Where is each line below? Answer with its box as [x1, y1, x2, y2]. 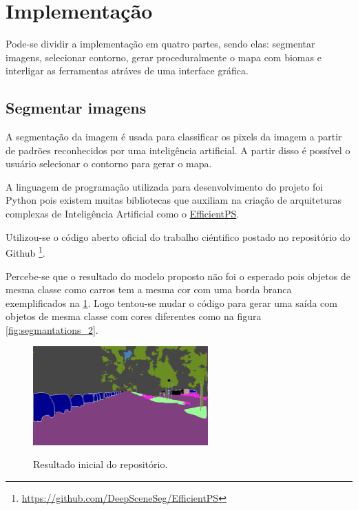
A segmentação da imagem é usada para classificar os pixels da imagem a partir [6, 129, 342, 144]
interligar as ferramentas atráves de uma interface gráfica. [6, 63, 249, 78]
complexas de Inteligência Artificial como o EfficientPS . [6, 206, 240, 221]
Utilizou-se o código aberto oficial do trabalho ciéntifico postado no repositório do [6, 229, 350, 244]
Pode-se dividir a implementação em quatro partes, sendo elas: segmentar [6, 36, 315, 51]
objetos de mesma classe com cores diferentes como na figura [6, 309, 262, 323]
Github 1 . [6, 244, 45, 259]
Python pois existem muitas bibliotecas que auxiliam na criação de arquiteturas [6, 193, 341, 207]
